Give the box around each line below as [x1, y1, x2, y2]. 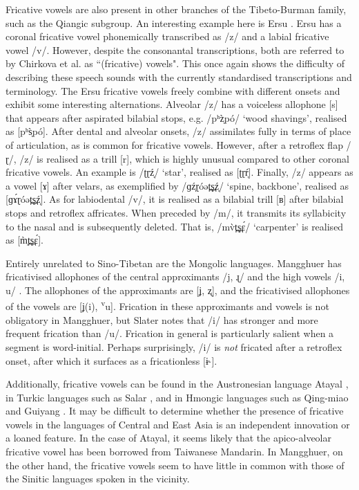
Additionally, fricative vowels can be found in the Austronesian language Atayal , [6, 376, 349, 391]
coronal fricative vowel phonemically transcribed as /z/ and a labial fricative [6, 29, 329, 44]
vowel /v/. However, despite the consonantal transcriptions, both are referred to [6, 42, 345, 57]
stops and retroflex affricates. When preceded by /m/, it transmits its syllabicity [6, 205, 347, 219]
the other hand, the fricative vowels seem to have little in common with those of [6, 457, 345, 472]
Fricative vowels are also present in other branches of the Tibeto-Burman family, [6, 2, 347, 16]
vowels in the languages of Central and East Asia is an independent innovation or [6, 417, 350, 431]
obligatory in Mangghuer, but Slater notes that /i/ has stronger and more [6, 312, 318, 327]
